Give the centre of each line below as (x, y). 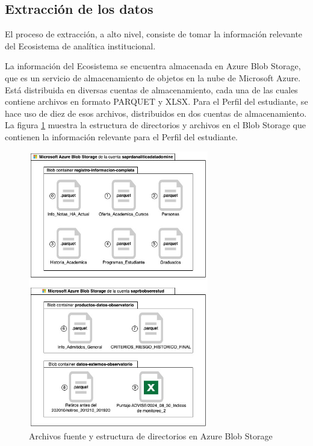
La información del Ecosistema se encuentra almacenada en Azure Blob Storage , (153, 66)
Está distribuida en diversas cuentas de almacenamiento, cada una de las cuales (151, 89)
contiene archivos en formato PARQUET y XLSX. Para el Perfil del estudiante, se (156, 101)
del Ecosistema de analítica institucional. (80, 45)
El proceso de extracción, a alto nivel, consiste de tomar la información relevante (154, 34)
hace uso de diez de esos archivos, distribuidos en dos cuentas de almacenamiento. (156, 113)
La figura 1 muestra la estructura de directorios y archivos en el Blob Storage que (155, 125)
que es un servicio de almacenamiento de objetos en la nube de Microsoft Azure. (153, 77)
